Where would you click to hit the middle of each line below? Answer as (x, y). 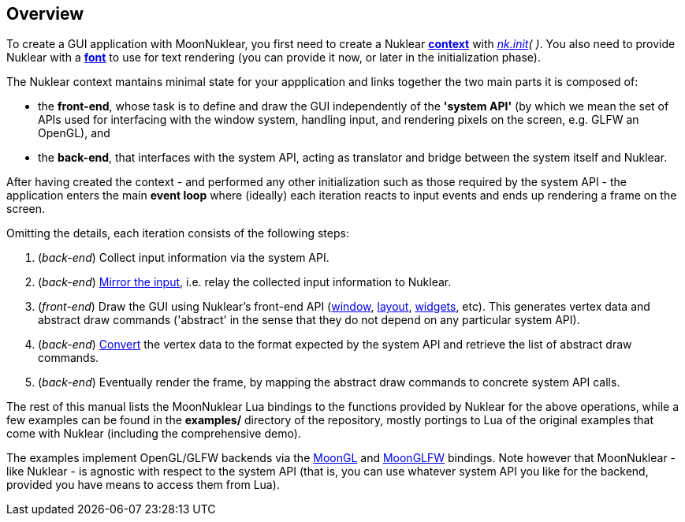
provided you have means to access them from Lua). (143, 485)
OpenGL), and (74, 133)
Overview (45, 14)
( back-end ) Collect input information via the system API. (184, 258)
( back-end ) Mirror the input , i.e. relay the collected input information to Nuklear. (245, 282)
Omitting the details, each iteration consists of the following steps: (178, 233)
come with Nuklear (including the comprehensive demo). (154, 434)
